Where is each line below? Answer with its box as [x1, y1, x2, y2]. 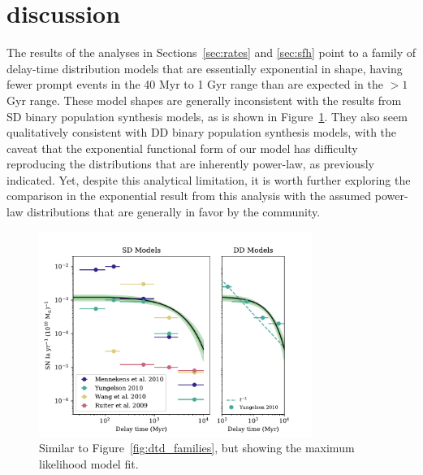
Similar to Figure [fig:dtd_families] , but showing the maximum [39, 439, 355, 456]
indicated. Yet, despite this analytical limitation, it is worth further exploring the [6, 171, 411, 188]
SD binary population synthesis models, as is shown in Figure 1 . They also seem [6, 107, 408, 124]
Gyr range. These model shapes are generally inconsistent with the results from [6, 91, 402, 108]
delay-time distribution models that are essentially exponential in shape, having [6, 59, 403, 76]
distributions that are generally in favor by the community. [27, 203, 321, 220]
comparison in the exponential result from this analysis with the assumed [6, 187, 372, 204]
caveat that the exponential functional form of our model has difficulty [6, 139, 358, 156]
